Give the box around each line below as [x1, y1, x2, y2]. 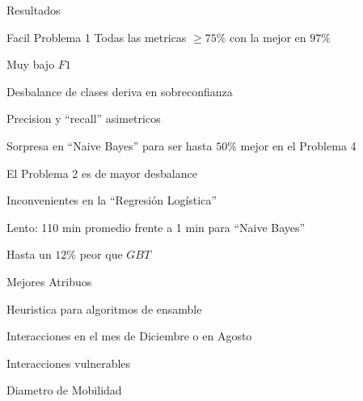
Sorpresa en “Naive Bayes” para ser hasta [6, 137, 213, 154]
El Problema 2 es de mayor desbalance [6, 164, 197, 181]
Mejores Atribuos [6, 272, 92, 289]
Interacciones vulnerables [6, 354, 131, 371]
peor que [79, 246, 123, 263]
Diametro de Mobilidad [6, 382, 122, 399]
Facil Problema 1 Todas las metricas [6, 28, 187, 45]
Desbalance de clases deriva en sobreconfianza [6, 82, 233, 99]
